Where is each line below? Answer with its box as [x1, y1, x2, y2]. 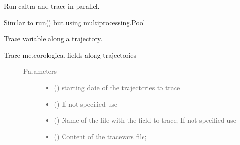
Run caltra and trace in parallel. [4, 1, 100, 11]
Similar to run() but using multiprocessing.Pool [4, 17, 145, 27]
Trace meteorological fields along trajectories [4, 49, 136, 60]
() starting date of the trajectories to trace [54, 82, 180, 92]
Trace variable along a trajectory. [4, 33, 103, 44]
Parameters [23, 66, 57, 76]
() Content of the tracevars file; [54, 131, 147, 141]
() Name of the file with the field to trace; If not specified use [54, 115, 237, 125]
